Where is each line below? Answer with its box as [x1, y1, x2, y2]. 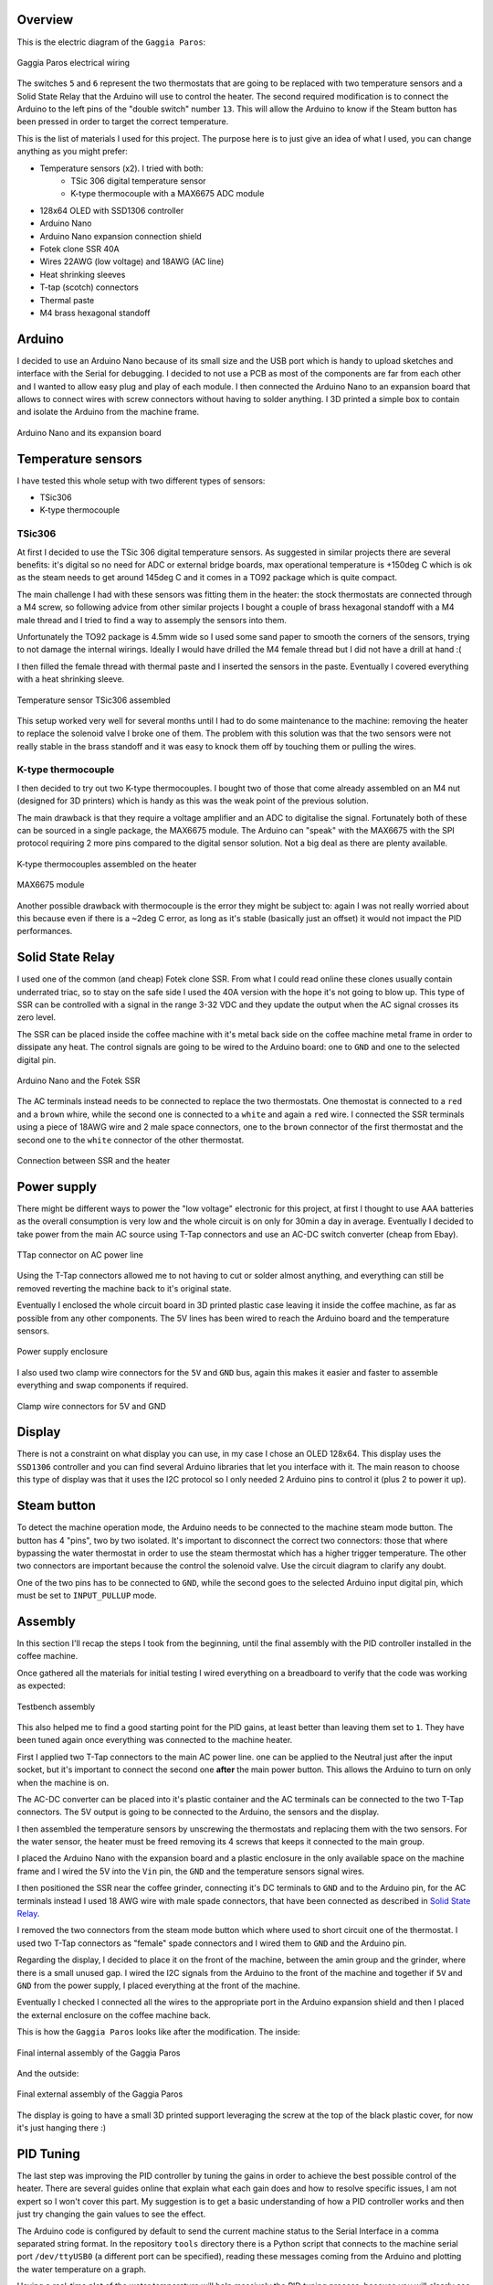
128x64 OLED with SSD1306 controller [39, 205, 184, 216]
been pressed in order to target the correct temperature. [16, 116, 229, 127]
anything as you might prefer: [16, 146, 128, 157]
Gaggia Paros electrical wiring [16, 57, 131, 68]
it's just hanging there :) [16, 2122, 107, 2133]
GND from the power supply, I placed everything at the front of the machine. [16, 1980, 300, 1991]
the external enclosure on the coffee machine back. [16, 2009, 212, 2020]
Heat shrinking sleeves [39, 269, 126, 280]
